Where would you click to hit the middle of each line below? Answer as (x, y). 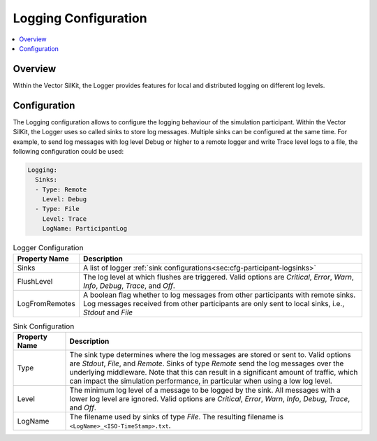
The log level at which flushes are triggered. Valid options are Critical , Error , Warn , (218, 277)
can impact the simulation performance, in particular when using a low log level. (201, 381)
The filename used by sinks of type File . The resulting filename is (177, 417)
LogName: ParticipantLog (85, 229)
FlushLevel (35, 281)
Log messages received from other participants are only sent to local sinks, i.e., (214, 303)
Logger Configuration (48, 248)
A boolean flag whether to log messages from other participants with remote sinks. (219, 295)
